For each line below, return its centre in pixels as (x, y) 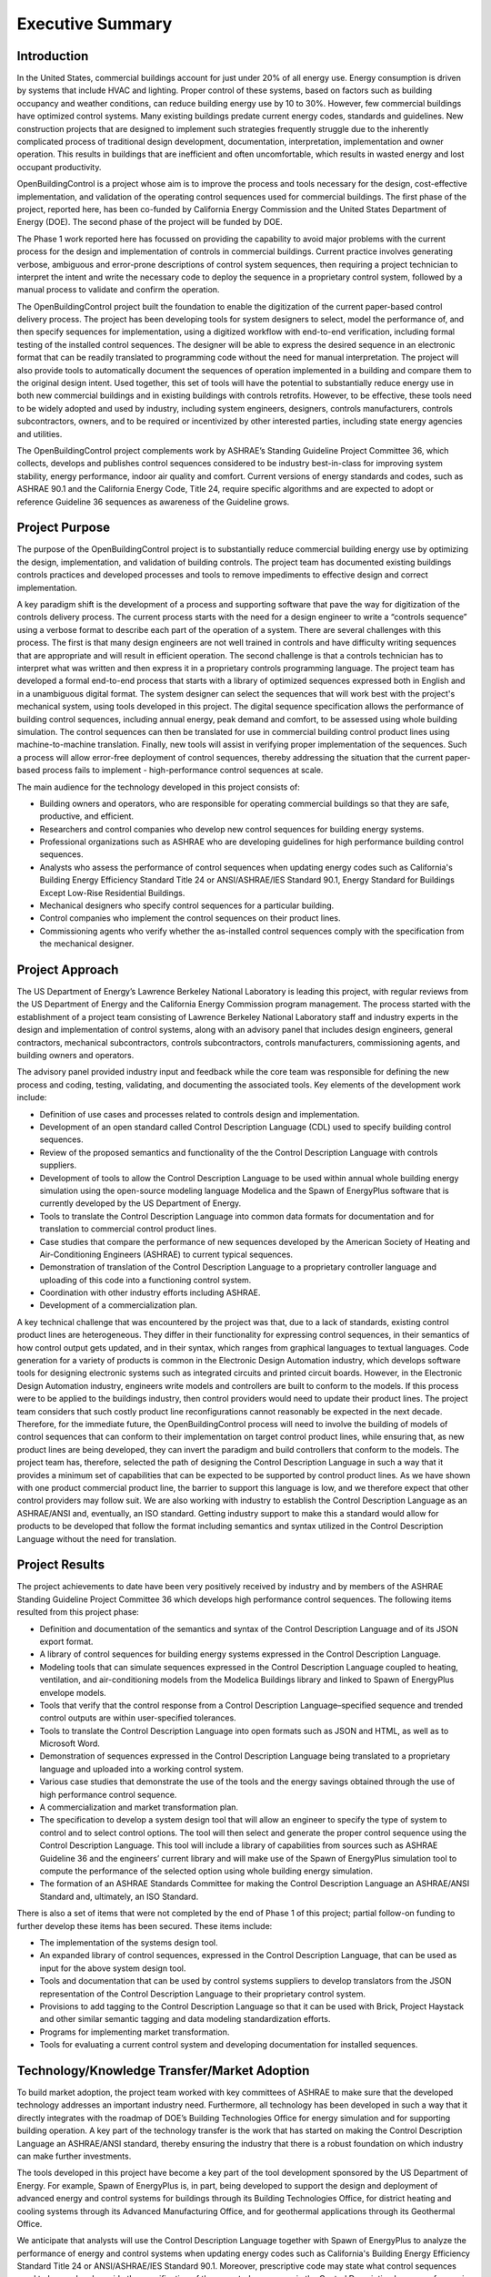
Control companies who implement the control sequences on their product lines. (190, 918)
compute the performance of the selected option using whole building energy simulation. (206, 1871)
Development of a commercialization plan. (119, 1305)
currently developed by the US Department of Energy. (140, 1203)
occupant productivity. (59, 167)
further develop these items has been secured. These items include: (145, 1925)
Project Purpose (64, 528)
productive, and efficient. (86, 816)
